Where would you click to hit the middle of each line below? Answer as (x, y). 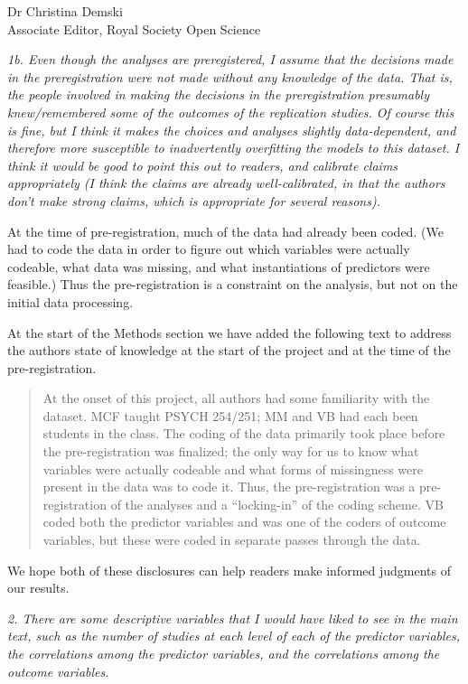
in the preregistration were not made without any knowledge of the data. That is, (230, 76)
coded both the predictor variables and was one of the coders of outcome (244, 522)
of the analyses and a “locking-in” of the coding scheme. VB (277, 504)
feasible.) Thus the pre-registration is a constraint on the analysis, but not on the (233, 284)
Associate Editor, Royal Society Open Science (134, 28)
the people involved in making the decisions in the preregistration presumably (218, 94)
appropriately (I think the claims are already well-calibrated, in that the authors (226, 183)
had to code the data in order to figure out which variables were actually (209, 249)
